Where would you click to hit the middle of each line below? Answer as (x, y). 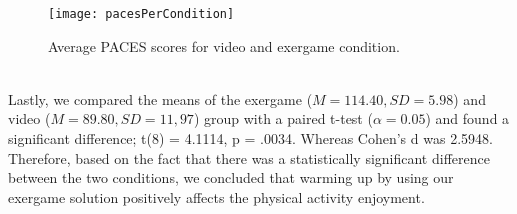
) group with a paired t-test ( (283, 118)
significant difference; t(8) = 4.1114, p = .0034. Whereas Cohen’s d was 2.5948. (250, 138)
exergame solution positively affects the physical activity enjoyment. (216, 196)
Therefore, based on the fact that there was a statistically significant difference (249, 157)
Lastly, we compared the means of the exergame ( (160, 98)
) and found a (467, 118)
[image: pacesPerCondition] (141, 14)
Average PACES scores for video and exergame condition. (224, 45)
